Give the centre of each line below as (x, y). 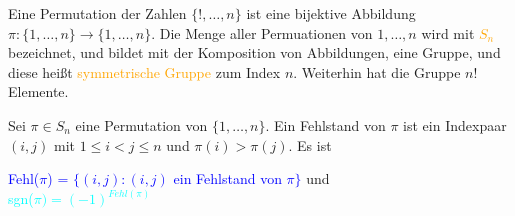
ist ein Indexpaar (455, 124)
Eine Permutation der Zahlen (97, 13)
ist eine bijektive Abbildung (331, 13)
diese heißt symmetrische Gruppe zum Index (144, 71)
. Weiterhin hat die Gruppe (377, 71)
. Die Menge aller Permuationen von (262, 32)
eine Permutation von (141, 124)
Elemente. (38, 91)
